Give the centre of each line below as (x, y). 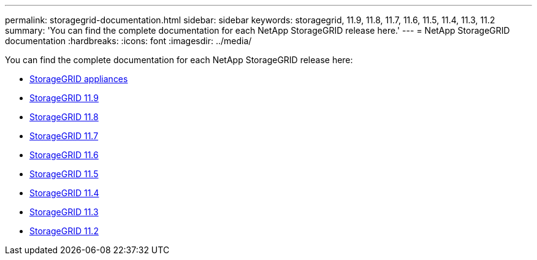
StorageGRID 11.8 (64, 117)
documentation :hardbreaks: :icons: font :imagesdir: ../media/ (128, 41)
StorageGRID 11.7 (64, 136)
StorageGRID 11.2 (64, 231)
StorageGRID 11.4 (64, 193)
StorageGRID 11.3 (64, 212)
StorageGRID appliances (79, 79)
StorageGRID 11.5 (64, 174)
